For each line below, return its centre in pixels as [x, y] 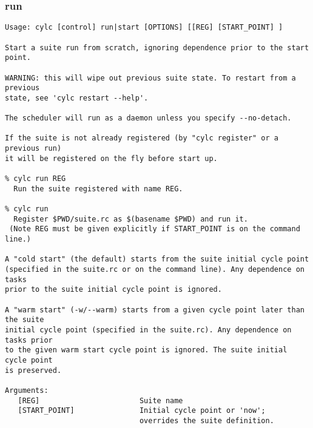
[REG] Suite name [100, 400]
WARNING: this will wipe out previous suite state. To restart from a [150, 78]
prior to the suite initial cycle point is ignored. [113, 290]
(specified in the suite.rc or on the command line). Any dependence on [155, 269]
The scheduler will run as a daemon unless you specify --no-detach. [148, 118]
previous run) [33, 149]
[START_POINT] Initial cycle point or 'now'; [142, 411]
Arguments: [27, 390]
